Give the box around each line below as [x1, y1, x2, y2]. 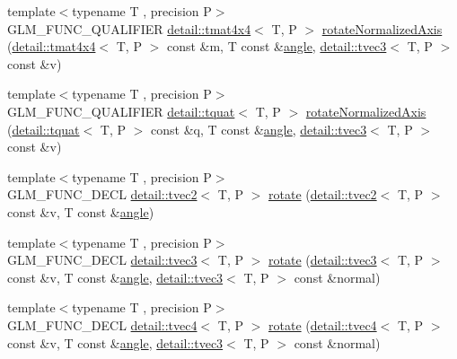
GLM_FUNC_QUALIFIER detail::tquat [7, 101, 235, 120]
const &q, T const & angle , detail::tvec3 [151, 119, 367, 138]
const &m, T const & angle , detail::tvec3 [166, 37, 387, 56]
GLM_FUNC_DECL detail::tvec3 [7, 250, 198, 269]
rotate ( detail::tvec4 [268, 315, 377, 334]
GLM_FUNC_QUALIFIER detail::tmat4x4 [7, 19, 251, 38]
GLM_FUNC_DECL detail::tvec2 [7, 185, 198, 204]
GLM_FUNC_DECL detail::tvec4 [7, 315, 198, 334]
